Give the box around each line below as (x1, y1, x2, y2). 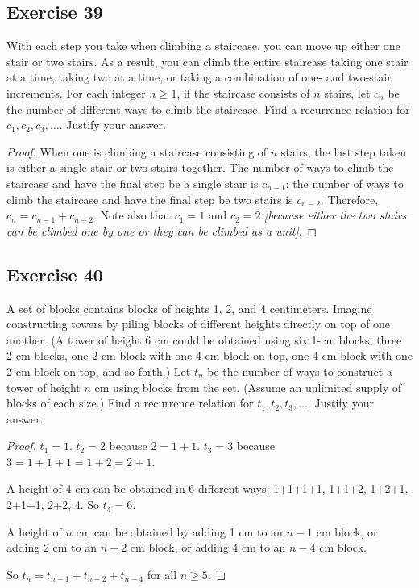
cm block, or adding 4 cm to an (130, 539, 286, 556)
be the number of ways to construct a (207, 362, 392, 379)
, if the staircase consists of (176, 84, 310, 101)
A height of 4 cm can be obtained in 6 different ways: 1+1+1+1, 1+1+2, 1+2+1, (6, 480, 409, 497)
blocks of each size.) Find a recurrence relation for (6, 394, 254, 411)
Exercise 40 (6, 261, 103, 286)
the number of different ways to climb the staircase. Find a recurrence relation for (6, 100, 410, 117)
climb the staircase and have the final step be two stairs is (6, 190, 293, 207)
